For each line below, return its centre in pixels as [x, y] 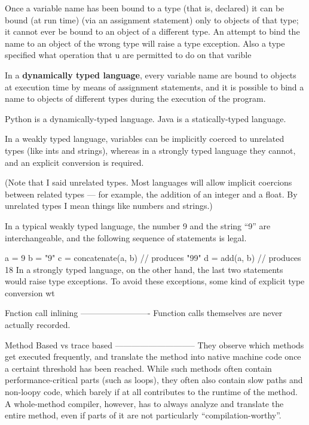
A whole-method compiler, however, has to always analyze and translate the [144, 403]
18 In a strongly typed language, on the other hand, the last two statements [144, 269]
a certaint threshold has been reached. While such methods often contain [138, 368]
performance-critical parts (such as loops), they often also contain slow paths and [154, 380]
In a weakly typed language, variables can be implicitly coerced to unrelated [145, 139]
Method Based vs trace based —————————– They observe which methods [154, 344]
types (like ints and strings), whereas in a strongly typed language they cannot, [150, 150]
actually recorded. [38, 325]
